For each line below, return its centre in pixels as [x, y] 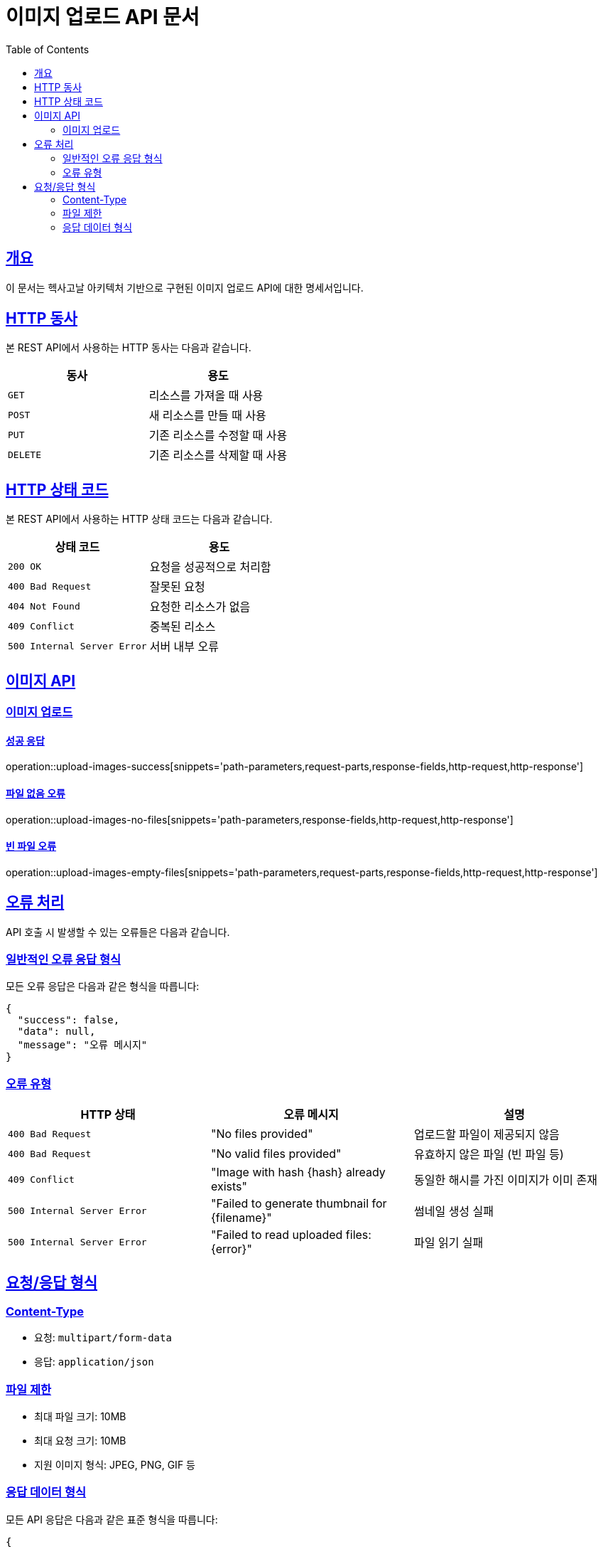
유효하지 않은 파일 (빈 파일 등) [489, 1155]
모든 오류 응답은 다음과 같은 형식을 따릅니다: [103, 986]
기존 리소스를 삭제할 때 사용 [218, 456]
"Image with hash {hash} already [298, 1172]
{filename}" [241, 1218]
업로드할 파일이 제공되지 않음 [487, 1135]
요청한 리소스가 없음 [200, 607]
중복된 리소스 [183, 627]
